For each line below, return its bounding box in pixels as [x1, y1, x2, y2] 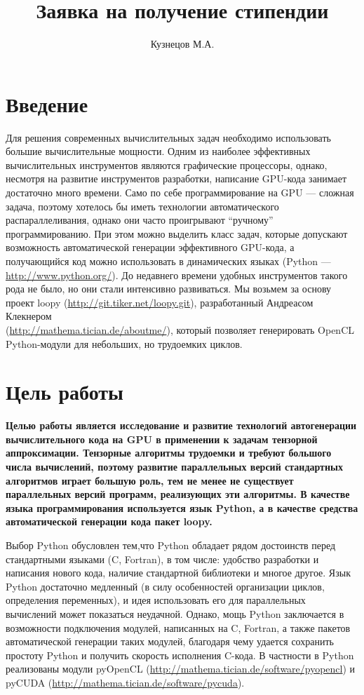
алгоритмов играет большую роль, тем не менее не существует [6, 473, 294, 487]
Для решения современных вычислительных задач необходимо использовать [6, 130, 331, 144]
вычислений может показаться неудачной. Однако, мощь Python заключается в [6, 607, 344, 621]
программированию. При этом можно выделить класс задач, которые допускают [6, 226, 348, 241]
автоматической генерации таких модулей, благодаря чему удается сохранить [6, 634, 334, 649]
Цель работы [6, 377, 123, 406]
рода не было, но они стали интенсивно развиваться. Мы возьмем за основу [6, 281, 332, 296]
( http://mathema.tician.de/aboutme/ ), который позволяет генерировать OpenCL [6, 322, 354, 337]
